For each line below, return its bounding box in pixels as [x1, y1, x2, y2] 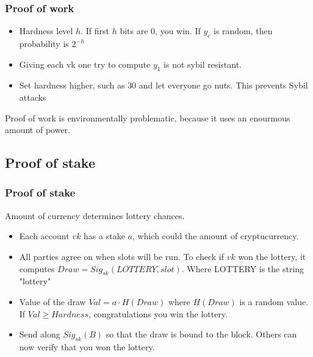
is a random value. [239, 295, 309, 308]
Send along [19, 328, 60, 341]
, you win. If [155, 24, 201, 37]
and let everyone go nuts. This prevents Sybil [139, 79, 308, 92]
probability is [19, 37, 69, 50]
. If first [81, 24, 110, 37]
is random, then [213, 24, 273, 37]
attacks [19, 91, 46, 103]
